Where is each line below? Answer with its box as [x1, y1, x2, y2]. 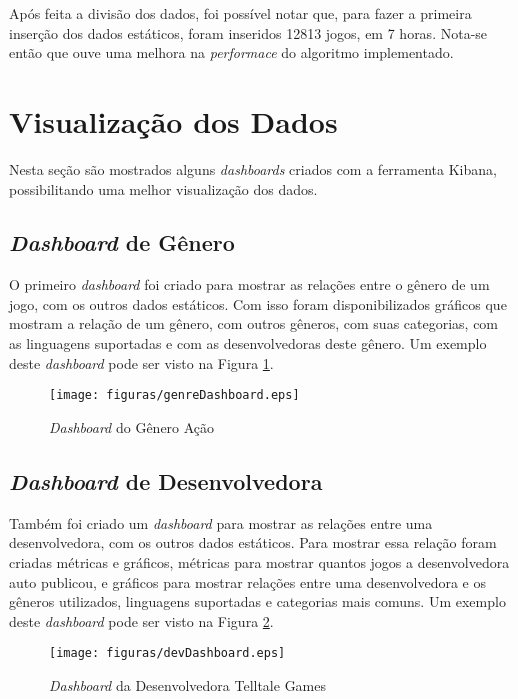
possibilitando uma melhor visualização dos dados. [9, 178, 318, 199]
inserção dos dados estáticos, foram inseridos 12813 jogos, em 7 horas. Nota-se [9, 22, 488, 43]
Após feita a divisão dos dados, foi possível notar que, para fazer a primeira [9, 3, 472, 23]
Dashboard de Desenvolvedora [9, 465, 323, 496]
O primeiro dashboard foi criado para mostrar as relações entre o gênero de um [9, 274, 490, 295]
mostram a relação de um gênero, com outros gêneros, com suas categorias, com [9, 313, 499, 334]
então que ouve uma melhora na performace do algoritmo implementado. [9, 42, 454, 63]
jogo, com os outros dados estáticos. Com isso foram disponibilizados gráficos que [9, 293, 507, 314]
